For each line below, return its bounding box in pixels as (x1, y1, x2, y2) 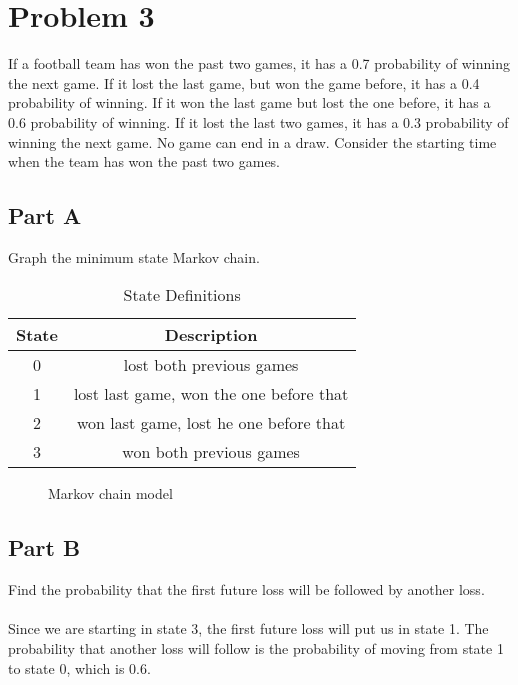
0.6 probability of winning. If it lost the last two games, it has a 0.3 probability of (8, 111, 509, 132)
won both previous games (122, 440, 300, 464)
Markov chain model (48, 483, 173, 504)
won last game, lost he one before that (77, 411, 346, 435)
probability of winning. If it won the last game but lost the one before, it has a (8, 92, 491, 113)
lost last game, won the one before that (73, 382, 349, 406)
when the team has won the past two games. (8, 151, 281, 172)
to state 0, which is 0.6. (8, 657, 151, 678)
